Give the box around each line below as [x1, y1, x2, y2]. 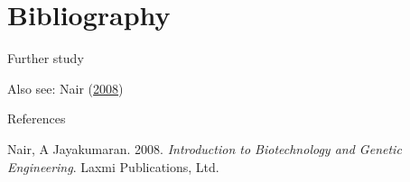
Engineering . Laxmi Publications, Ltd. [7, 157, 219, 176]
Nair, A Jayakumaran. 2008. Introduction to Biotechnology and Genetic [7, 139, 402, 158]
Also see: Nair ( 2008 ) [7, 78, 124, 97]
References [7, 109, 66, 128]
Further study [7, 49, 84, 68]
